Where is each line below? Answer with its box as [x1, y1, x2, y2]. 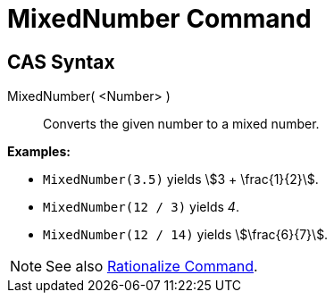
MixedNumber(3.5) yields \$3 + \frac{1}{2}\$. [43, 171, 319, 187]
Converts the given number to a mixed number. [43, 116, 320, 132]
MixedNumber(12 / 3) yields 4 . [43, 199, 239, 215]
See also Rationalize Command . [46, 257, 258, 276]
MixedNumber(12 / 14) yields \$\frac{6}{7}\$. [43, 227, 329, 243]
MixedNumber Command [7, 4, 312, 34]
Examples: [7, 144, 71, 160]
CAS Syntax [7, 50, 115, 73]
